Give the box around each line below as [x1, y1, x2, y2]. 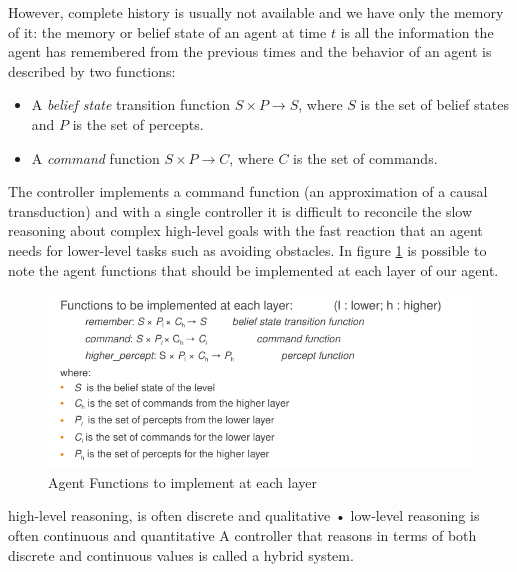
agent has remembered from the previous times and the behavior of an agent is [8, 41, 492, 62]
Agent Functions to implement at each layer [48, 471, 318, 492]
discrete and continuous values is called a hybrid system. [8, 544, 354, 565]
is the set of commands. [293, 147, 438, 168]
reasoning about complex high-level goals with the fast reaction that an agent [8, 220, 483, 241]
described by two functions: [8, 60, 176, 81]
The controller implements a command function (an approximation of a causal [8, 181, 488, 202]
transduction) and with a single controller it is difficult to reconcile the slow [8, 200, 473, 221]
